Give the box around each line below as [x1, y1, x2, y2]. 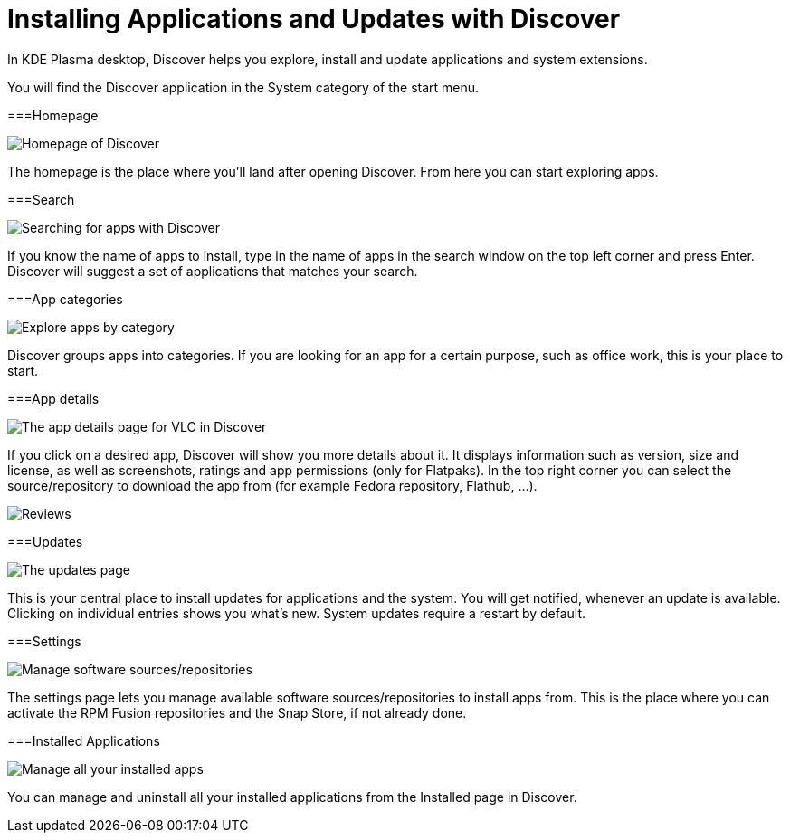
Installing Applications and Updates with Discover [7, 4, 621, 34]
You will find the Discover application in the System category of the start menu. [7, 79, 480, 95]
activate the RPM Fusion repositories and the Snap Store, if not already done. [7, 704, 467, 721]
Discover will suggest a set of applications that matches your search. [7, 262, 418, 279]
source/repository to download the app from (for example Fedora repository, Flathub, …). [7, 477, 538, 493]
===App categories [7, 291, 123, 307]
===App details [7, 390, 100, 406]
